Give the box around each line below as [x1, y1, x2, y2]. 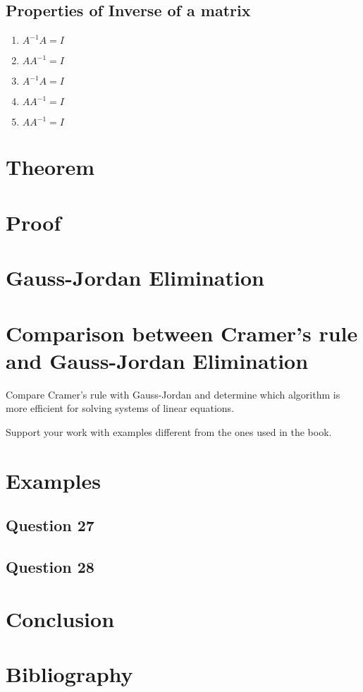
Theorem [6, 152, 95, 181]
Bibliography [6, 659, 133, 688]
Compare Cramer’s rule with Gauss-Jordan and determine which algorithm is [6, 387, 340, 401]
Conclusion [6, 604, 115, 633]
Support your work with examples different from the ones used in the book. [6, 424, 332, 439]
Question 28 [6, 555, 94, 577]
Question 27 [6, 514, 94, 536]
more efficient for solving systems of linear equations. [6, 401, 235, 415]
